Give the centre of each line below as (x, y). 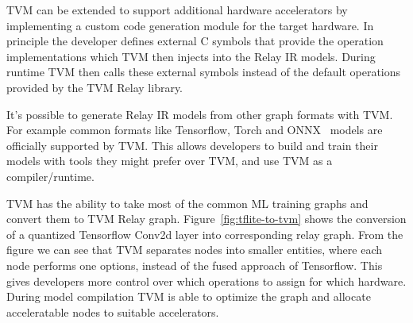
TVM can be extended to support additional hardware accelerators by (177, 10)
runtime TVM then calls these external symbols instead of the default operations (204, 72)
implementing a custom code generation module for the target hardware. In (190, 25)
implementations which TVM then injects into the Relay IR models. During (191, 56)
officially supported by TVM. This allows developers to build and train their (192, 145)
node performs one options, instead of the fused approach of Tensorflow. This (195, 265)
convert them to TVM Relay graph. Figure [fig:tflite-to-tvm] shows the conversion (206, 219)
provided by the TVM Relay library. (95, 87)
